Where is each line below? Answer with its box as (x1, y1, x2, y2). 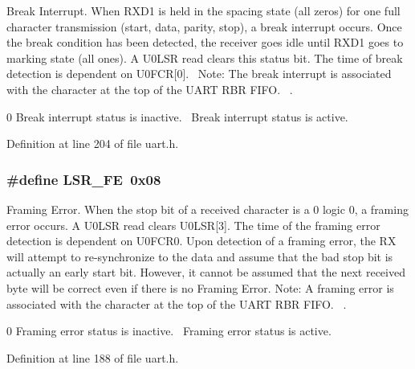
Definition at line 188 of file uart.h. (6, 349, 179, 366)
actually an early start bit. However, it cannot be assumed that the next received (6, 264, 405, 281)
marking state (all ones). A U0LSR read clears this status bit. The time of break (6, 49, 403, 66)
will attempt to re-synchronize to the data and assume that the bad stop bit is (6, 248, 393, 264)
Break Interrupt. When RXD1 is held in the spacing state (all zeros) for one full (6, 2, 401, 18)
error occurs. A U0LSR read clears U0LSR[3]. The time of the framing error (6, 216, 380, 233)
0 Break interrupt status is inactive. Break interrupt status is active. (6, 108, 348, 125)
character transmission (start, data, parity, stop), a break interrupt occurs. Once (6, 18, 402, 35)
